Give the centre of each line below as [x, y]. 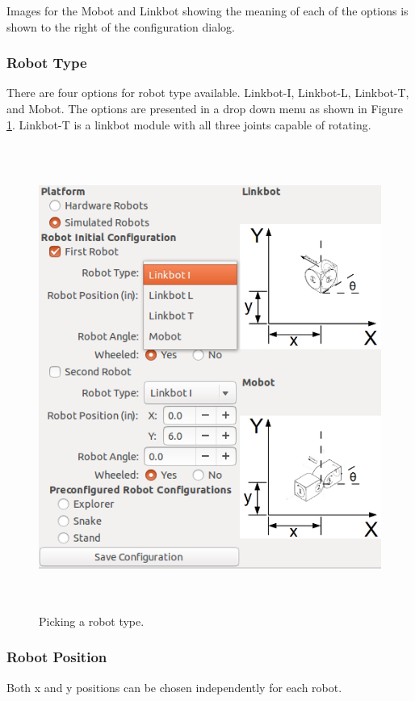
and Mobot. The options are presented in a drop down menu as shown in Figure [205, 108]
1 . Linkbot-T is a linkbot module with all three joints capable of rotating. [189, 124]
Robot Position [57, 657]
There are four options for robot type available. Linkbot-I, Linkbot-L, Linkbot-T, [208, 93]
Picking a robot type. [92, 621]
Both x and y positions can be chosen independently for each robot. [174, 687]
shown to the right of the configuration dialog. [121, 26]
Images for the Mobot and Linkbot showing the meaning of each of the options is [207, 11]
